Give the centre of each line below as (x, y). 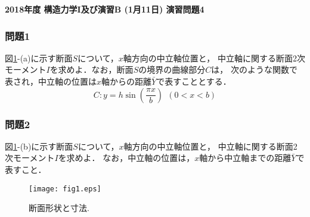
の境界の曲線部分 (172, 69)
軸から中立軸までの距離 (245, 158)
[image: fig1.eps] (65, 189)
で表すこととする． (194, 81)
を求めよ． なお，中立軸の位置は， (126, 158)
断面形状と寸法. (59, 208)
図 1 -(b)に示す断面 (39, 146)
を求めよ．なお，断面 (92, 69)
